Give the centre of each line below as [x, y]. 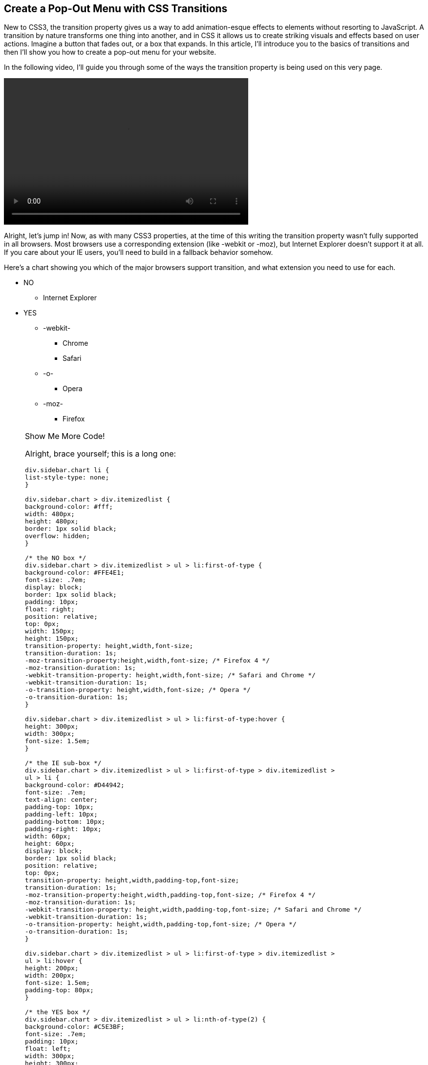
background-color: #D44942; [75, 785]
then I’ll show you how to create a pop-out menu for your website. [110, 52]
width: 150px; [50, 631]
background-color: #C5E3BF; [75, 1027]
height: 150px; [52, 639]
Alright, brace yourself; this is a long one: [101, 454]
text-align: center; [61, 800]
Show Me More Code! [65, 436]
